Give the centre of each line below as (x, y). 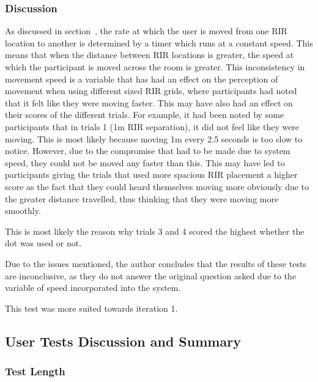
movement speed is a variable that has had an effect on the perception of (142, 79)
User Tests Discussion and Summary (123, 341)
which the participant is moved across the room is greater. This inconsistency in (155, 67)
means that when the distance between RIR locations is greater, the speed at (150, 55)
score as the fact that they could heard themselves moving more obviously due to (157, 186)
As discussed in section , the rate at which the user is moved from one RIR (146, 31)
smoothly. (23, 211)
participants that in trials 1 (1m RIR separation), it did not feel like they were (152, 126)
